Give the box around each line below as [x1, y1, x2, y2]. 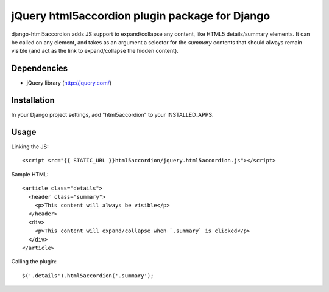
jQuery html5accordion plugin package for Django [11, 9, 271, 23]
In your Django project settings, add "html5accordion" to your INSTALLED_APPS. [11, 111, 214, 119]
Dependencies [11, 63, 68, 74]
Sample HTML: [11, 170, 49, 178]
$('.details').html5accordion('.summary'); [22, 272, 154, 279]
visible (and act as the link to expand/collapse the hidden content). [11, 47, 179, 55]
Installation [11, 95, 55, 106]
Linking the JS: [11, 143, 49, 150]
